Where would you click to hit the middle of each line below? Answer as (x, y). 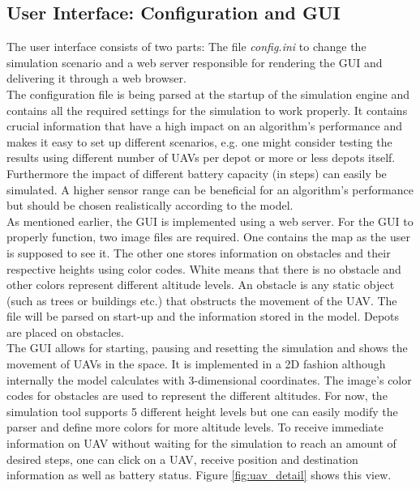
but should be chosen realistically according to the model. (150, 205)
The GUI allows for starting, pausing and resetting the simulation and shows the (207, 348)
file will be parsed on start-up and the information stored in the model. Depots (203, 316)
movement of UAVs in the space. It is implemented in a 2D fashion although (196, 364)
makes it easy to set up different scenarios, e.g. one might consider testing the (199, 141)
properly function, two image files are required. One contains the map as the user (208, 237)
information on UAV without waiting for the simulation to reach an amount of (201, 443)
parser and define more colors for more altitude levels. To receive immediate (195, 427)
